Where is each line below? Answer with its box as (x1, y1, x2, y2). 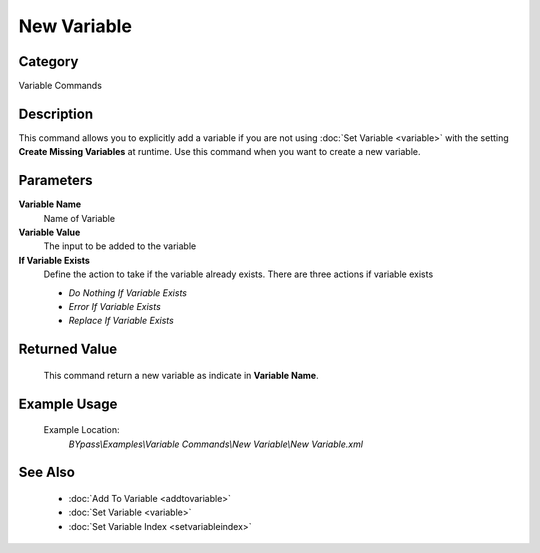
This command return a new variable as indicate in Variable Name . (43, 369, 319, 381)
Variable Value (18, 226, 81, 239)
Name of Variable (43, 212, 115, 224)
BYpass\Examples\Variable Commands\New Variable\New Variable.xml (68, 438, 364, 450)
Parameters (18, 172, 93, 189)
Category (18, 53, 79, 70)
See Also (18, 464, 75, 481)
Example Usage (18, 395, 118, 412)
